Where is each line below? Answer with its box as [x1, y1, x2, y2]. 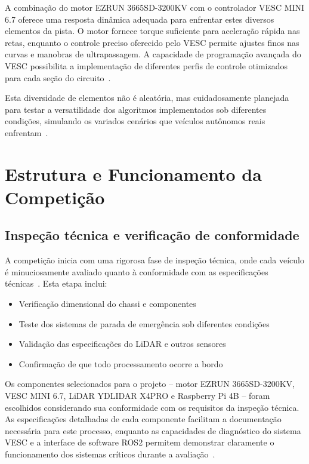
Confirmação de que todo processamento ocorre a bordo [18, 357, 223, 370]
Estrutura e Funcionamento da [5, 161, 262, 186]
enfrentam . [5, 126, 48, 139]
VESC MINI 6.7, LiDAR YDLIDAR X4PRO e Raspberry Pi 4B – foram [5, 389, 270, 402]
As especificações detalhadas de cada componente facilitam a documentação [5, 413, 282, 425]
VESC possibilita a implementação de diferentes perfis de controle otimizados [5, 59, 288, 72]
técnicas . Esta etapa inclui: [5, 277, 107, 290]
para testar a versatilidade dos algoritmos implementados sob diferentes [5, 103, 267, 115]
